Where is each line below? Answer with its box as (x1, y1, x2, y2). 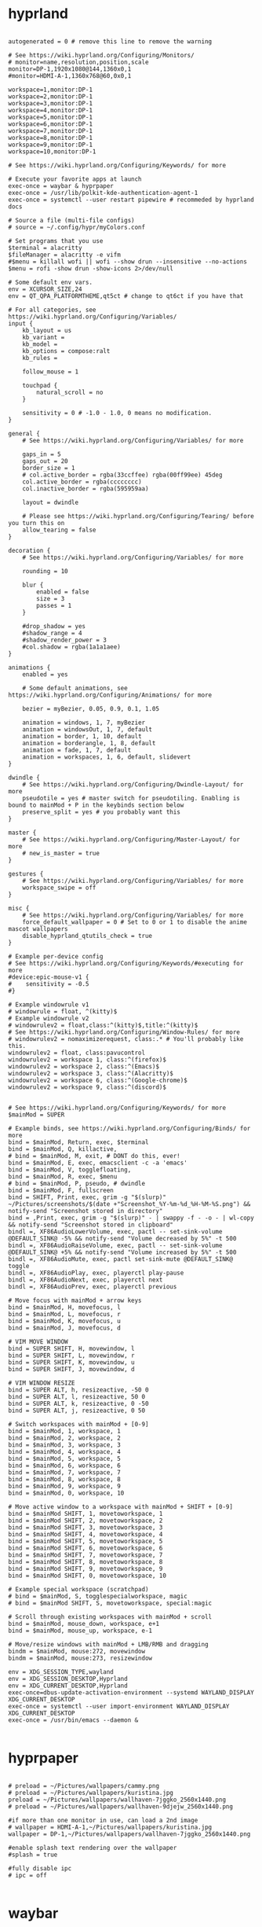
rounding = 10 (22, 567, 68, 575)
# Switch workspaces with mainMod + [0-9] (8, 1420, 149, 1428)
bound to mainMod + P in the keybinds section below (8, 801, 184, 809)
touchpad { (22, 381, 58, 389)
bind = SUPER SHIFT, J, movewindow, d (8, 1365, 135, 1373)
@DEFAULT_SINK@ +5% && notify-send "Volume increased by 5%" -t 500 (8, 1248, 237, 1256)
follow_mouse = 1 (22, 367, 79, 376)
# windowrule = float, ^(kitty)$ (8, 1007, 118, 1015)
